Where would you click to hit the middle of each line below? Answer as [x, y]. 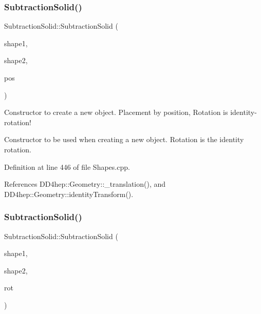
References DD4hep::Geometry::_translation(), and [85, 184]
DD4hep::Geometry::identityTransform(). [69, 194]
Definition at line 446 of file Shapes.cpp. [67, 166]
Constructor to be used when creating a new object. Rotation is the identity [124, 139]
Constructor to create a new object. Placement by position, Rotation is [116, 112]
